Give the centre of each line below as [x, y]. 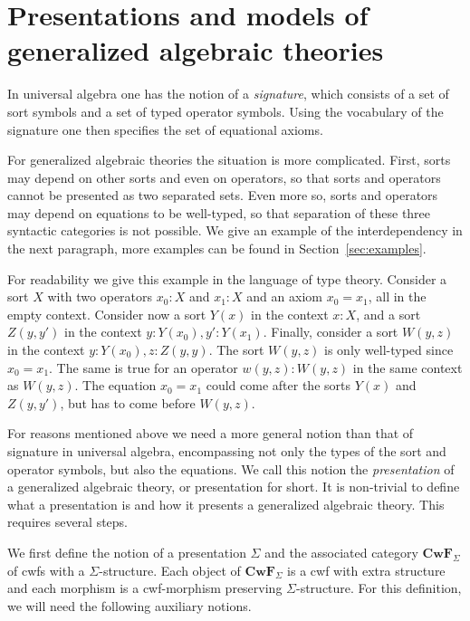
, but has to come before [128, 402]
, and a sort [388, 314]
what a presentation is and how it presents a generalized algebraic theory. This [226, 504]
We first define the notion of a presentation [127, 552]
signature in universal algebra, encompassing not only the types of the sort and [227, 451]
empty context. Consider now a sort [107, 314]
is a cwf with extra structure [366, 570]
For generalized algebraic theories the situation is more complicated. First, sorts [229, 160]
